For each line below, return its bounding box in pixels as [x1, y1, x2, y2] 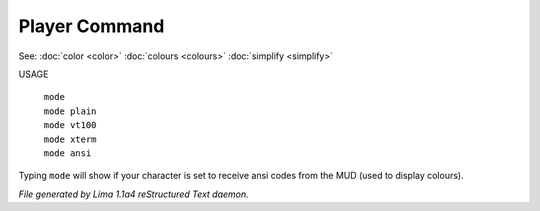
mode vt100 [43, 120, 97, 131]
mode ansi [43, 147, 92, 159]
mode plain [43, 105, 97, 117]
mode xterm [43, 133, 97, 145]
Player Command [18, 15, 165, 37]
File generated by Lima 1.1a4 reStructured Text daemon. [18, 188, 249, 200]
